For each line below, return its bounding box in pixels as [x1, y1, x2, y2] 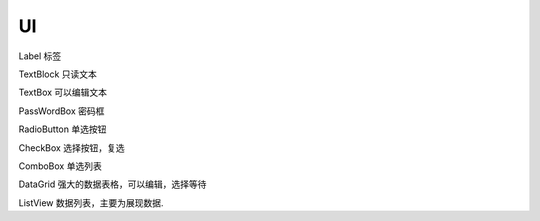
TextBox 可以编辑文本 [18, 86, 108, 99]
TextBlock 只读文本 [18, 68, 97, 80]
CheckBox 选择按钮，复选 [18, 141, 125, 154]
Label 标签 [18, 50, 62, 62]
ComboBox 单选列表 [18, 160, 102, 172]
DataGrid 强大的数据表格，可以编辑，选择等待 [18, 178, 207, 190]
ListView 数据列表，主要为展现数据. [18, 196, 164, 209]
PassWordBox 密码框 [18, 105, 105, 117]
